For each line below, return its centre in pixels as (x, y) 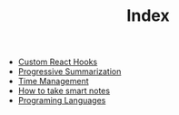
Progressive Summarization (70, 72)
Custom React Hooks (58, 62)
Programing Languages (62, 101)
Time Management (53, 81)
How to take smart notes (64, 91)
